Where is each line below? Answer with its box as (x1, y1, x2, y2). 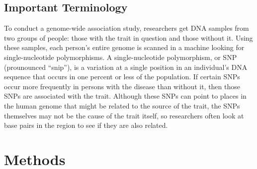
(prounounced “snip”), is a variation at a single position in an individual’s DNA (4, 61, 248, 72)
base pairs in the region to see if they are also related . (4, 120, 168, 130)
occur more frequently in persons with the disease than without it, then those (4, 81, 240, 91)
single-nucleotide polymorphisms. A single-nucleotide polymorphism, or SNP (4, 52, 237, 62)
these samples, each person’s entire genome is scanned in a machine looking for (4, 42, 245, 53)
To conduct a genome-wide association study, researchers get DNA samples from (4, 23, 249, 33)
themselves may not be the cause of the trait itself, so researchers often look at (4, 110, 244, 120)
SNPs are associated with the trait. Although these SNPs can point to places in (4, 91, 247, 101)
